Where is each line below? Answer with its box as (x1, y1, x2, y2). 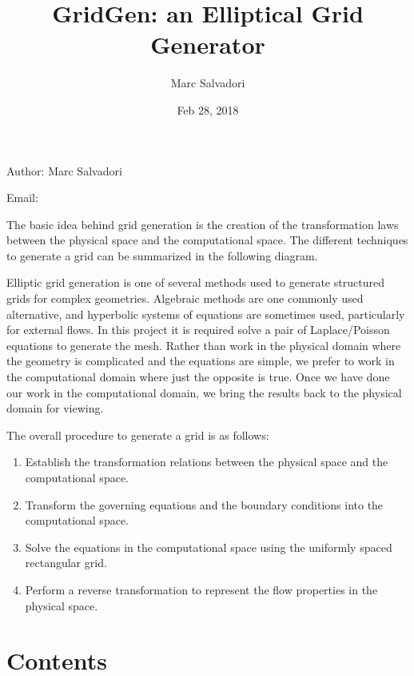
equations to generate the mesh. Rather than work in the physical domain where (6, 336, 401, 353)
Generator (150, 28, 265, 61)
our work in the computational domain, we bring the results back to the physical (6, 384, 402, 400)
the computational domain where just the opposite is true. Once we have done (6, 368, 390, 385)
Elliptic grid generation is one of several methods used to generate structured (6, 274, 384, 291)
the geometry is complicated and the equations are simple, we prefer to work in (6, 352, 395, 369)
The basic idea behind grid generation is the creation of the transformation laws (6, 215, 399, 232)
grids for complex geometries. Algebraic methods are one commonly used (6, 290, 364, 307)
